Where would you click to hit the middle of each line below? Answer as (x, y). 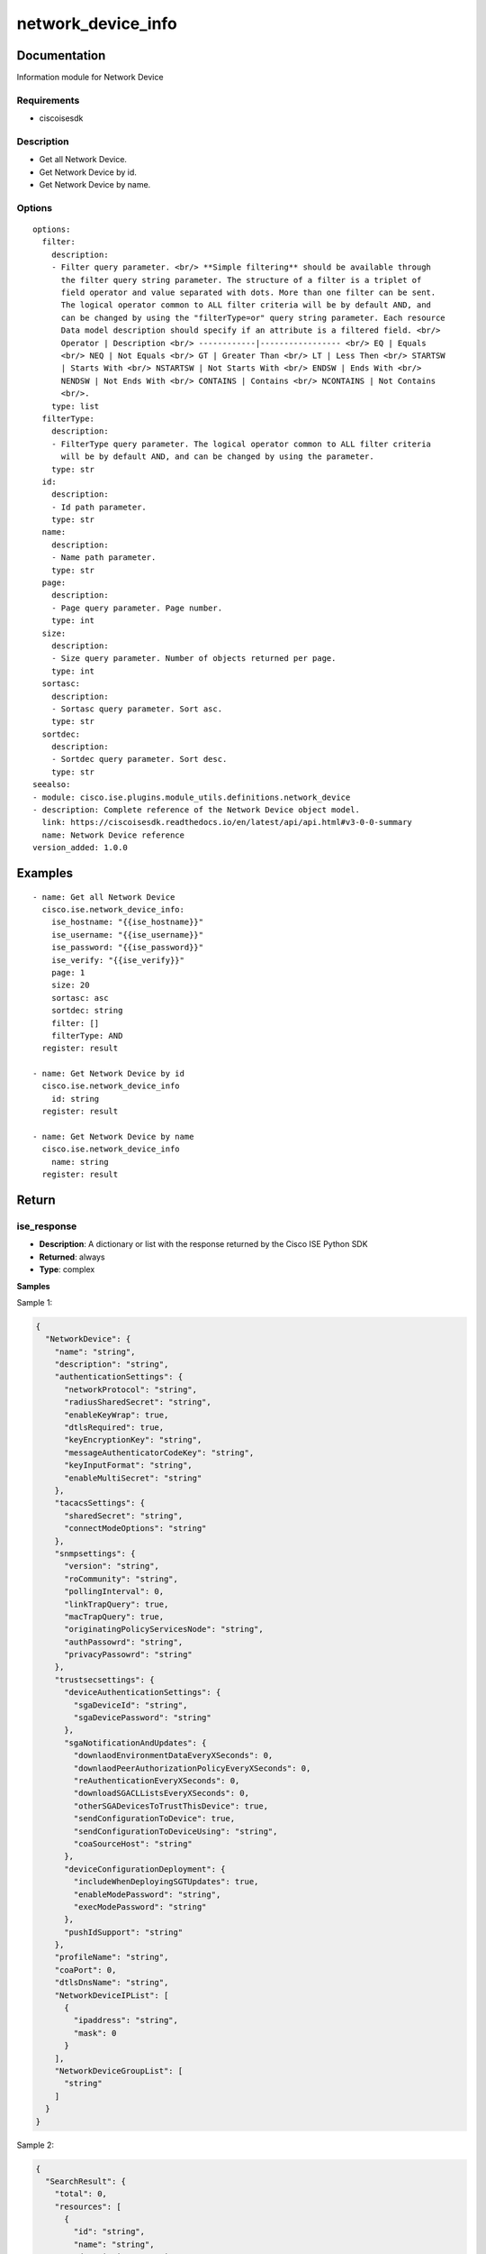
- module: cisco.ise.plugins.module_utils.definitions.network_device (192, 797)
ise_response (47, 1226)
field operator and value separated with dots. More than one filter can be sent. (248, 293)
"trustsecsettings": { (104, 1680)
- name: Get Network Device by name (113, 1137)
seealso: (52, 785)
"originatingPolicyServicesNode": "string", (164, 1629)
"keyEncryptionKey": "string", (133, 1440)
